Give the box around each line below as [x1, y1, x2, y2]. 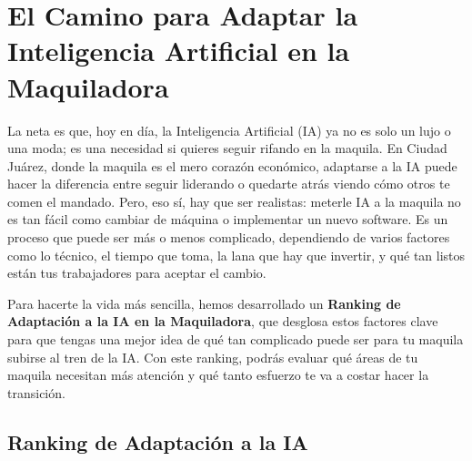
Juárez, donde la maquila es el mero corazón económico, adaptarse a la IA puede [7, 156, 457, 175]
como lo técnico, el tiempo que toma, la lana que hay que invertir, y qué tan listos [7, 245, 466, 264]
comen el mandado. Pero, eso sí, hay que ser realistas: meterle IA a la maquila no [7, 191, 461, 210]
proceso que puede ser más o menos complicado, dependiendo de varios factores [7, 228, 450, 247]
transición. [7, 383, 65, 402]
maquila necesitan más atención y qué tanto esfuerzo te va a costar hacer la [7, 365, 429, 384]
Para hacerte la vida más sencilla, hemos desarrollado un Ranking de [7, 293, 401, 312]
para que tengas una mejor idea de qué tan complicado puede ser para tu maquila [7, 330, 464, 349]
